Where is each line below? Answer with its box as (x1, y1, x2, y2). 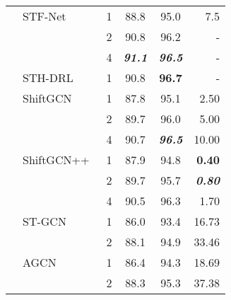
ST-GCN (23, 213, 66, 229)
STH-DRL (23, 69, 73, 86)
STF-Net (23, 8, 66, 24)
